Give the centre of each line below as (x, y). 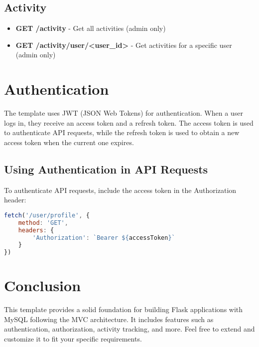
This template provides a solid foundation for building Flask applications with (124, 309)
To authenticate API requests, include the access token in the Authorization (120, 190)
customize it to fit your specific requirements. (73, 339)
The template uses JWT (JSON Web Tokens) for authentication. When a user (124, 113)
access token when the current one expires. (69, 142)
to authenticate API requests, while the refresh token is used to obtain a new (122, 132)
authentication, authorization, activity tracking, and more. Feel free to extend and (129, 329)
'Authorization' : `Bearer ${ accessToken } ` (104, 238)
